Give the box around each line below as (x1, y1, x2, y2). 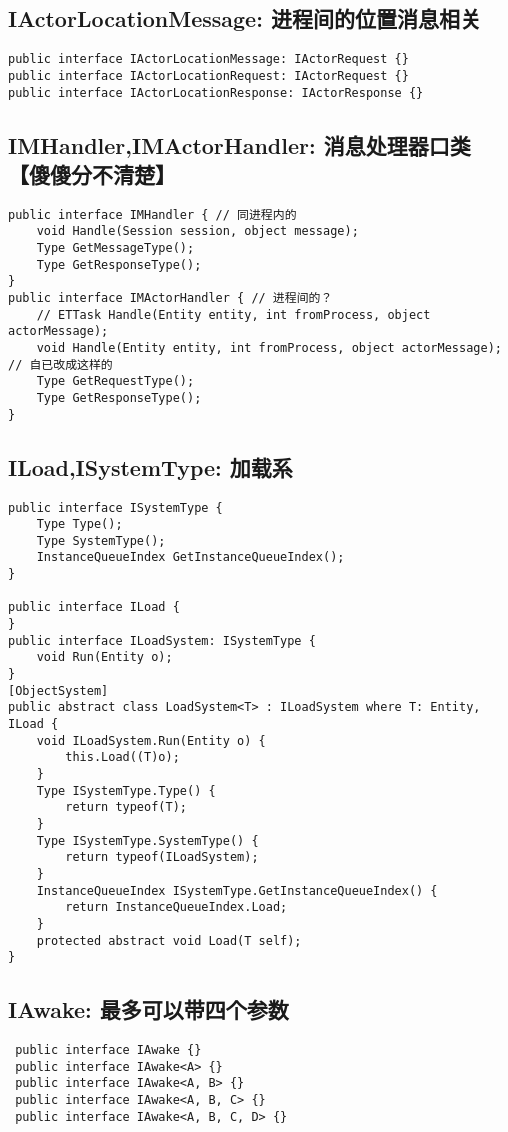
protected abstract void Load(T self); (36, 933, 302, 948)
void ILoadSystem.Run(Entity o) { (36, 733, 266, 748)
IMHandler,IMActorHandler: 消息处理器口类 (8, 129, 471, 160)
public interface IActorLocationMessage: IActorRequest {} (8, 52, 409, 67)
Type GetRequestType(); (36, 374, 195, 389)
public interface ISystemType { (8, 500, 223, 515)
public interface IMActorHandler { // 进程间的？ (8, 291, 333, 306)
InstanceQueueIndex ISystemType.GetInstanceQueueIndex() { (36, 883, 438, 898)
